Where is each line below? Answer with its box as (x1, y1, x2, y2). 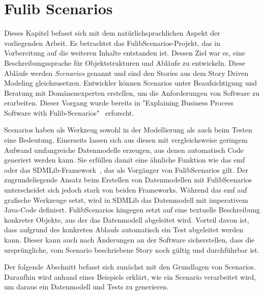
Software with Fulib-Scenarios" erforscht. (4, 107, 134, 118)
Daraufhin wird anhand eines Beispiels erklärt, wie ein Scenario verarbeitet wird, (4, 271, 256, 282)
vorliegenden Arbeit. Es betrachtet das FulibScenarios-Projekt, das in (4, 37, 221, 48)
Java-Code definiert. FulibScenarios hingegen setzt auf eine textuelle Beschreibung (4, 204, 260, 215)
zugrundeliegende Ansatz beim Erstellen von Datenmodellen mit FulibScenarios (4, 174, 252, 185)
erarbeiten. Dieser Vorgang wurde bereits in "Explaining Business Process (4, 97, 233, 108)
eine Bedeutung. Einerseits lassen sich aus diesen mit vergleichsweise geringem (4, 135, 248, 145)
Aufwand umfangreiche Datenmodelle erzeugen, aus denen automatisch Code (4, 144, 244, 155)
